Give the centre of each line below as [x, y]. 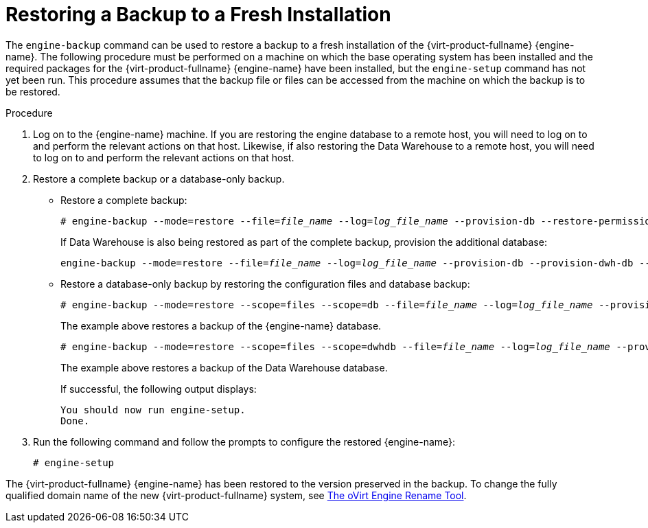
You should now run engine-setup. [153, 410]
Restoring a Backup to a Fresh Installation [198, 14]
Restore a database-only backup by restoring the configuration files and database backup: [265, 284]
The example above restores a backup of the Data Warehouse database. [224, 367]
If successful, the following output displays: [159, 389]
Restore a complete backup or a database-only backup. [159, 179]
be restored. [33, 91]
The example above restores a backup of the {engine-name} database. [221, 325]
